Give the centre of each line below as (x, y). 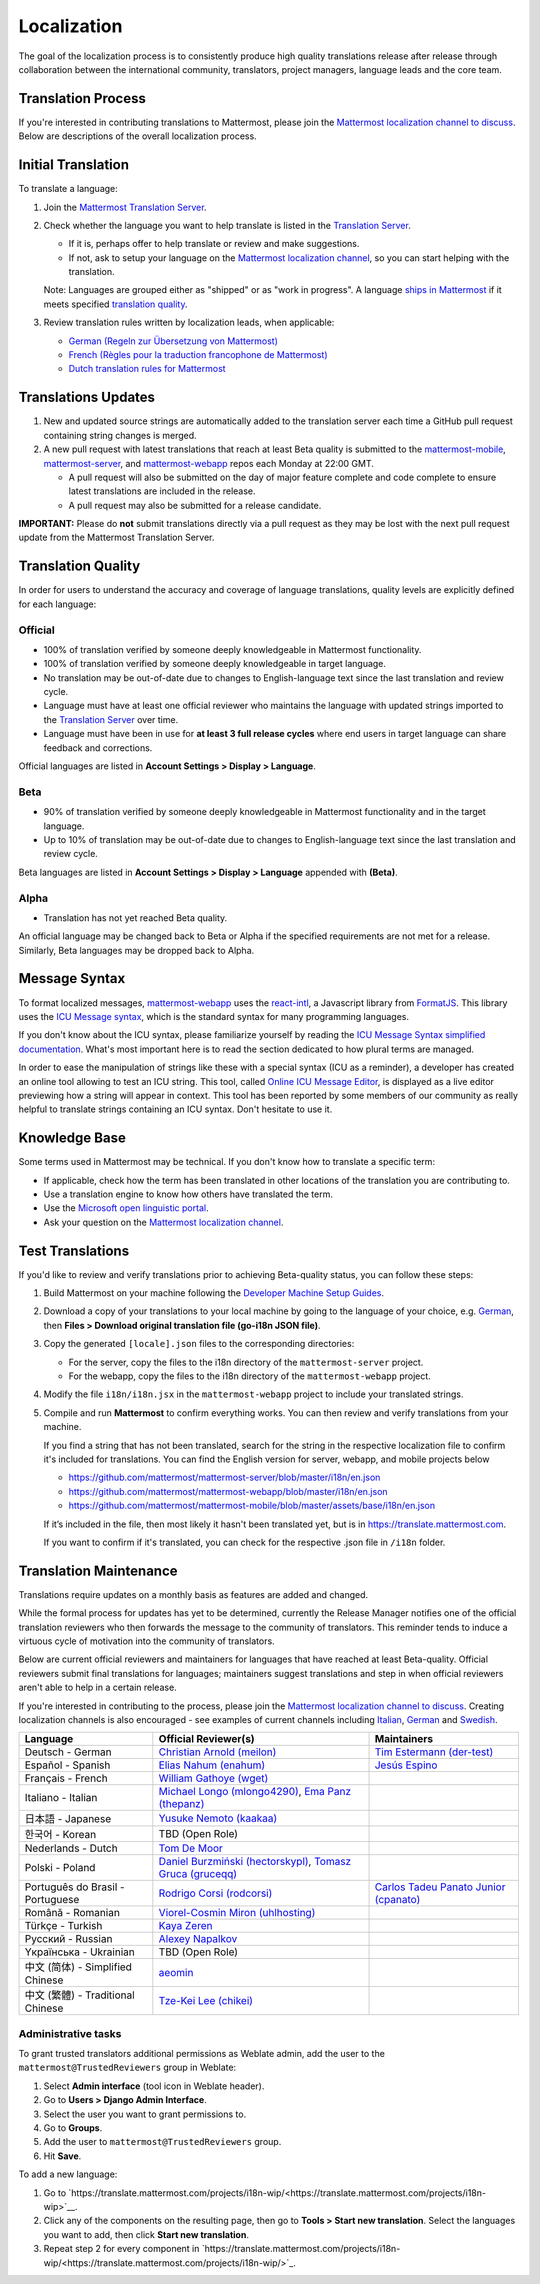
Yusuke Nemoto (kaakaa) (218, 1818)
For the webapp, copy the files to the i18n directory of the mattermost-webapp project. (250, 1376)
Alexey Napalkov (198, 1939)
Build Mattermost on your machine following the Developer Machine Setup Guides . (214, 1293)
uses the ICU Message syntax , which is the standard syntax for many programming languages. (214, 1016)
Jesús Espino (406, 1765)
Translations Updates (86, 397)
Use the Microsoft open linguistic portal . (126, 1208)
